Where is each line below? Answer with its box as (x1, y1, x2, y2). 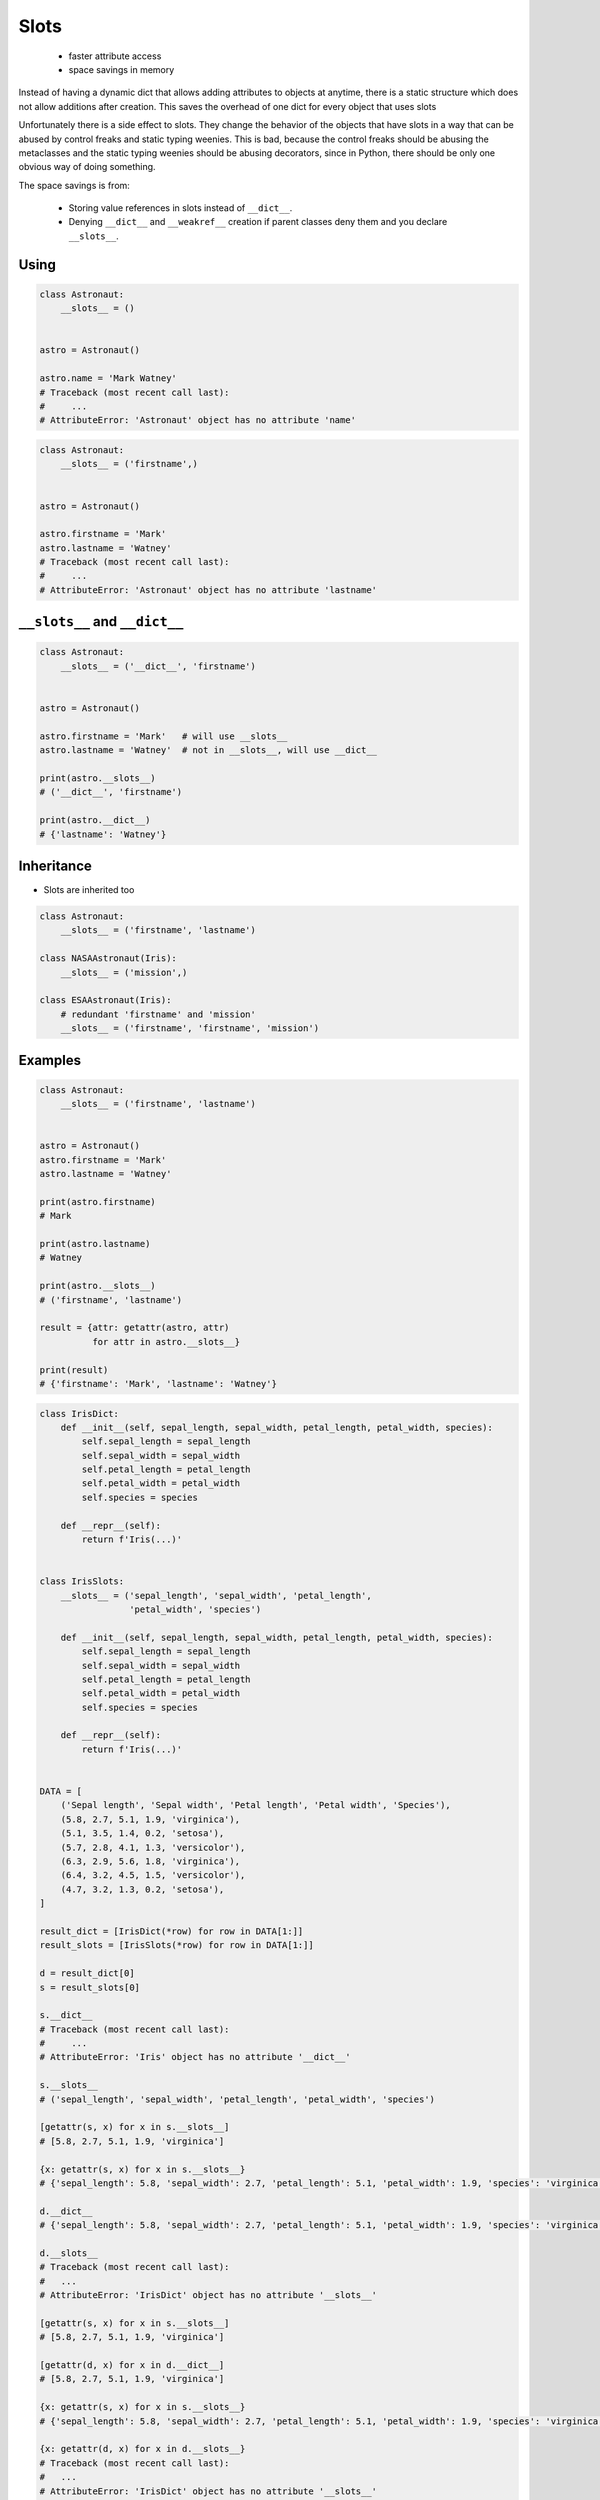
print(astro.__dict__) (39, 815, 151, 826)
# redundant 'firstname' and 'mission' (60, 1008, 257, 1020)
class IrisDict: (39, 1408, 120, 1419)
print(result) (39, 1364, 109, 1375)
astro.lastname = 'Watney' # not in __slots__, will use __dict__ (39, 745, 378, 756)
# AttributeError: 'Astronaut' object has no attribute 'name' (39, 415, 357, 426)
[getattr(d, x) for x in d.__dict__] (39, 2360, 225, 2371)
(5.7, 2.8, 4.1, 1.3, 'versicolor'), (60, 1841, 246, 1853)
